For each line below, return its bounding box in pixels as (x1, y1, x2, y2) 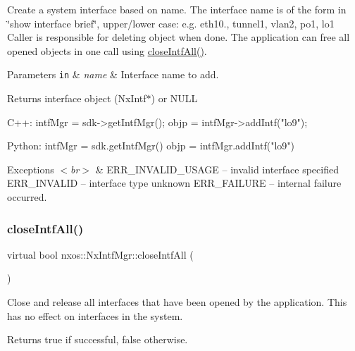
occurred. (7, 190, 47, 204)
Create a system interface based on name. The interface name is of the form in (7, 2, 347, 16)
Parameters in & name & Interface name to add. (7, 67, 219, 82)
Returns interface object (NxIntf (7, 91, 147, 106)
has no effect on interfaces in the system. (7, 308, 183, 323)
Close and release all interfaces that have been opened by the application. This (7, 295, 347, 309)
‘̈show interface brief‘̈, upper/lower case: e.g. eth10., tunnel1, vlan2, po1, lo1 (7, 16, 335, 30)
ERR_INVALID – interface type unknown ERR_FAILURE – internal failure (7, 175, 342, 190)
